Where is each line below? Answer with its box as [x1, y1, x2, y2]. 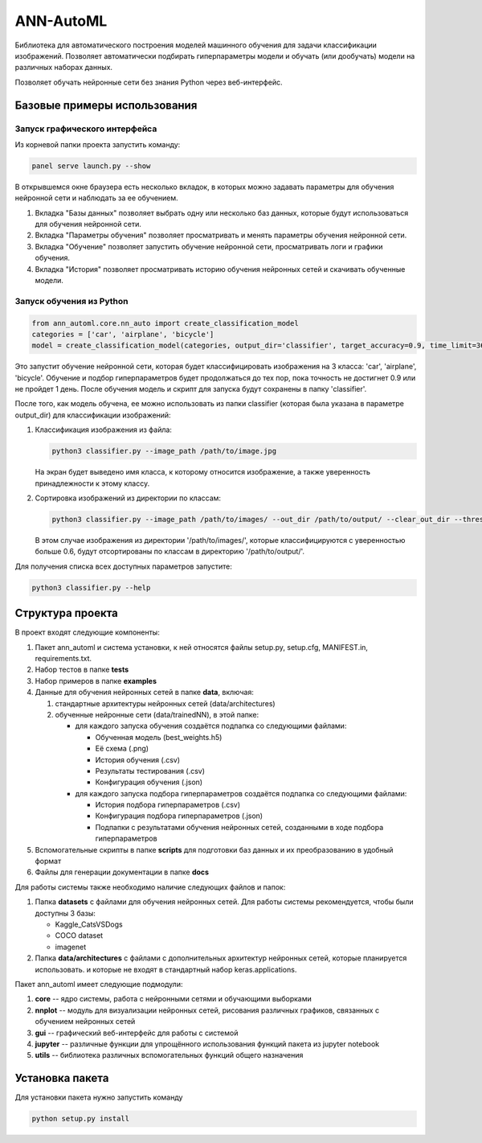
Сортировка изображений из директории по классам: [35, 493, 221, 503]
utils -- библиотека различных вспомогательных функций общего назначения [35, 1050, 304, 1060]
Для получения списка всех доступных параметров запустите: [14, 561, 233, 571]
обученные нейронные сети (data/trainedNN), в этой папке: [55, 709, 259, 719]
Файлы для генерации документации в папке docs [35, 867, 209, 877]
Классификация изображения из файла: [35, 425, 173, 434]
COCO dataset [55, 931, 104, 940]
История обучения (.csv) [95, 754, 181, 764]
